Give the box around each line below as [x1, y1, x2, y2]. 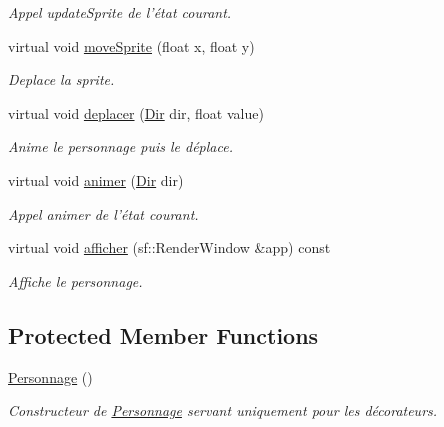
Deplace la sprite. [8, 69, 115, 90]
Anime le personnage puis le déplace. [8, 136, 233, 157]
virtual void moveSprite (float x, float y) [8, 35, 255, 56]
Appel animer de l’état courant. [8, 203, 199, 224]
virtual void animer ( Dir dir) [8, 169, 184, 190]
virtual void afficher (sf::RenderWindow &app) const [8, 237, 331, 258]
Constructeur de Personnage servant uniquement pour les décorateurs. [8, 400, 438, 421]
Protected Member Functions [8, 319, 319, 350]
